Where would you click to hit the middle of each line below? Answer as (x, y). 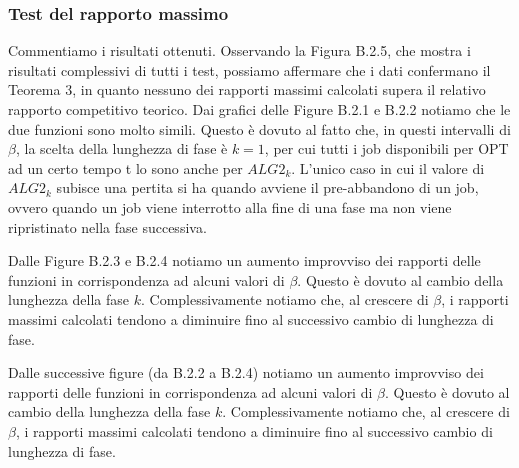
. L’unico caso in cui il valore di (388, 167)
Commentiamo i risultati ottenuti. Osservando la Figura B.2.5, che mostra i (239, 50)
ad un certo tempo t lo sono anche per (125, 167)
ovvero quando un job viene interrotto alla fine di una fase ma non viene (230, 206)
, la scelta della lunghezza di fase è (121, 148)
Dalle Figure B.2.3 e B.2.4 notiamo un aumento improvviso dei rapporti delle (244, 260)
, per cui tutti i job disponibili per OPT (386, 148)
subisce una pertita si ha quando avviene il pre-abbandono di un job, (267, 187)
